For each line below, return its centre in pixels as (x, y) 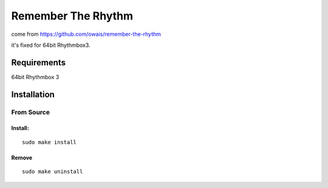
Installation (33, 94)
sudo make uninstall (53, 172)
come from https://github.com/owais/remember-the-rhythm (86, 34)
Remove (22, 158)
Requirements (39, 62)
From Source (30, 112)
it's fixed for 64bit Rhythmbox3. (51, 45)
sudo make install (50, 142)
